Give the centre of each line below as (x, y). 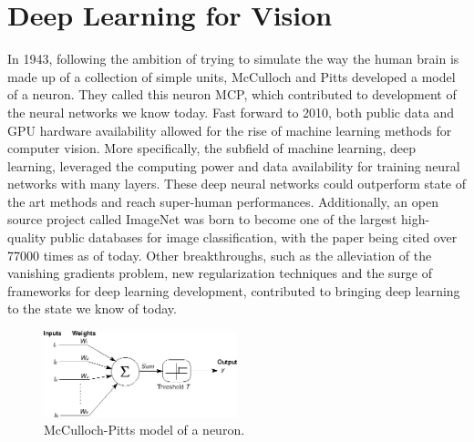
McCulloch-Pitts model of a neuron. (144, 430)
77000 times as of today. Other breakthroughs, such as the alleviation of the (220, 255)
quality (27, 237)
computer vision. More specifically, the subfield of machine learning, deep (211, 148)
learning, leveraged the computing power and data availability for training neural (234, 165)
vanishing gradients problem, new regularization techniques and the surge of (220, 273)
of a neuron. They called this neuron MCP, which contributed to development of (232, 94)
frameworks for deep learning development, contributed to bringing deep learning (234, 290)
